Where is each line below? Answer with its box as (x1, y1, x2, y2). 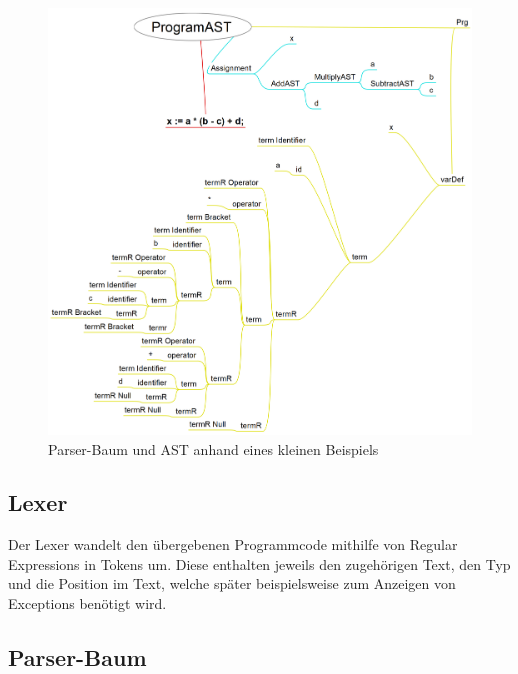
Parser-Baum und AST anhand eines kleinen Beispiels (48, 438, 379, 459)
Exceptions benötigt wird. (8, 593, 167, 614)
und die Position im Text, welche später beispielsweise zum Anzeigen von (8, 573, 456, 594)
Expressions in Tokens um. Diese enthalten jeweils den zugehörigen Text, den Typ (8, 553, 511, 574)
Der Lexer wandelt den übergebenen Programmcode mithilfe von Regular (8, 534, 458, 555)
